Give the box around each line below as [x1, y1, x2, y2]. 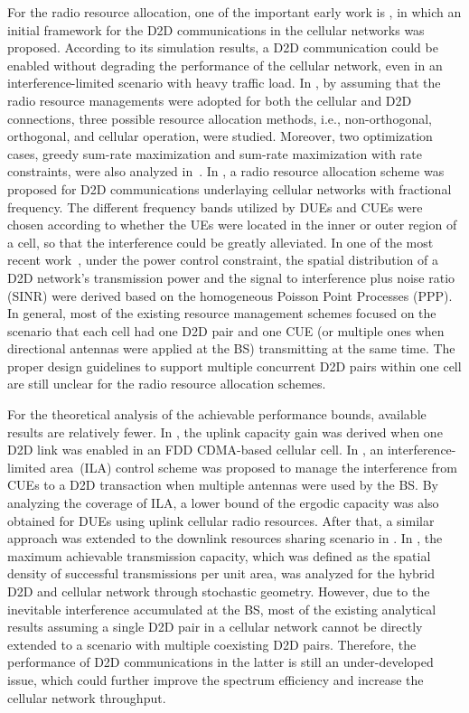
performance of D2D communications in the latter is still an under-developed [7, 652, 434, 671]
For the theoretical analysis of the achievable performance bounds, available [7, 405, 427, 424]
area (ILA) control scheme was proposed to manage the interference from [50, 457, 457, 476]
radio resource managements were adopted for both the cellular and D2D [7, 90, 412, 109]
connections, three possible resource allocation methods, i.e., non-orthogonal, [7, 108, 432, 127]
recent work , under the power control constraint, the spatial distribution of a [7, 250, 438, 269]
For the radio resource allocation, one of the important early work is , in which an [7, 3, 462, 21]
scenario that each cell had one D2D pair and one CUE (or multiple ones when [7, 321, 445, 340]
